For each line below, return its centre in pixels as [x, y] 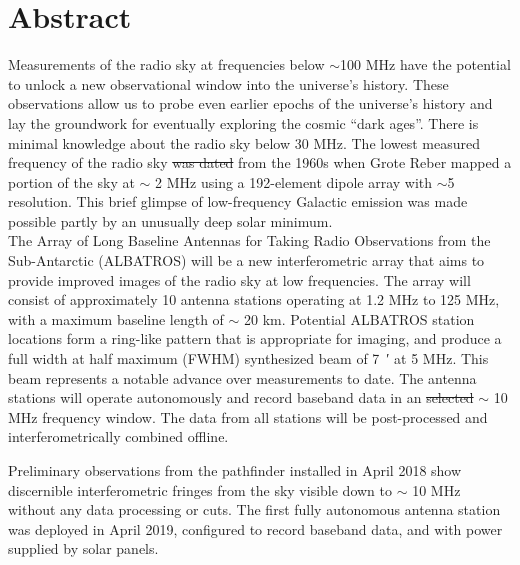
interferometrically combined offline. [118, 436]
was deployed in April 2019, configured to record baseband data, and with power [255, 528]
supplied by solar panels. [83, 548]
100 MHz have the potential [425, 64]
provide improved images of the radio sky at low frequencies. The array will [239, 279]
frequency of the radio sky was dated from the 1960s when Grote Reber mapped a [260, 162]
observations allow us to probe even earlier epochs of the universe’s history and [250, 103]
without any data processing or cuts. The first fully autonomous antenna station [254, 509]
